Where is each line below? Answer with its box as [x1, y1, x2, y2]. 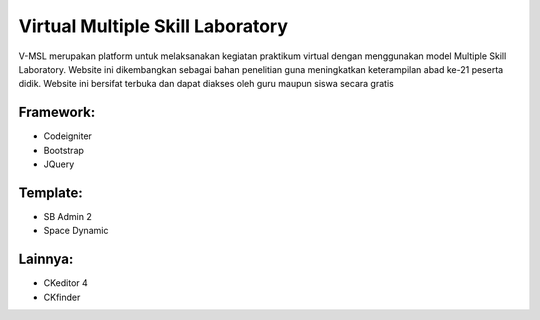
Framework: [18, 104, 96, 121]
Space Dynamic [43, 225, 109, 237]
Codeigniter [43, 130, 92, 142]
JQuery [43, 158, 75, 170]
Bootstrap [43, 144, 85, 156]
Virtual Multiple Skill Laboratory [18, 15, 289, 37]
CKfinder [43, 291, 81, 303]
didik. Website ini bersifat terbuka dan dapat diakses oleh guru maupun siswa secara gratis [18, 78, 394, 90]
